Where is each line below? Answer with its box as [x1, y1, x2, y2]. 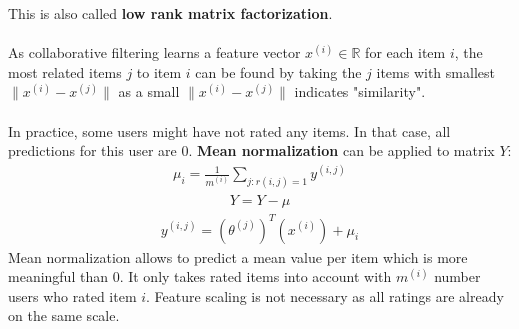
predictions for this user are [8, 140, 177, 161]
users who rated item [8, 285, 137, 306]
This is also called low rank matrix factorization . [8, 3, 333, 23]
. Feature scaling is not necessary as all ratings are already [146, 285, 504, 306]
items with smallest [376, 61, 495, 82]
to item [136, 61, 182, 82]
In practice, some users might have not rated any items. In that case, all [8, 120, 451, 141]
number [434, 266, 481, 287]
